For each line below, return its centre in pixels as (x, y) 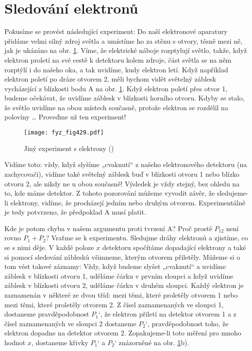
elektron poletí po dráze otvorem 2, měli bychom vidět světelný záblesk (110, 79)
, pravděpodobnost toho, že (188, 323)
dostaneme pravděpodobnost (47, 314)
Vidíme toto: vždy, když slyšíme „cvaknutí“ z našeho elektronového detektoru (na (126, 164)
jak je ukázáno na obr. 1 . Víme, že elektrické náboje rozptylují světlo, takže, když (126, 50)
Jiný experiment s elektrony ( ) (69, 148)
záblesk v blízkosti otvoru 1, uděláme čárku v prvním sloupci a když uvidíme (119, 276)
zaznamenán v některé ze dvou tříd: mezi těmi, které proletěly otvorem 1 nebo (121, 295)
